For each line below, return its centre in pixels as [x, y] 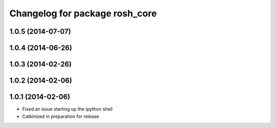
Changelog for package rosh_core [83, 13]
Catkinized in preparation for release [61, 116]
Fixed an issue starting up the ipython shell [67, 109]
